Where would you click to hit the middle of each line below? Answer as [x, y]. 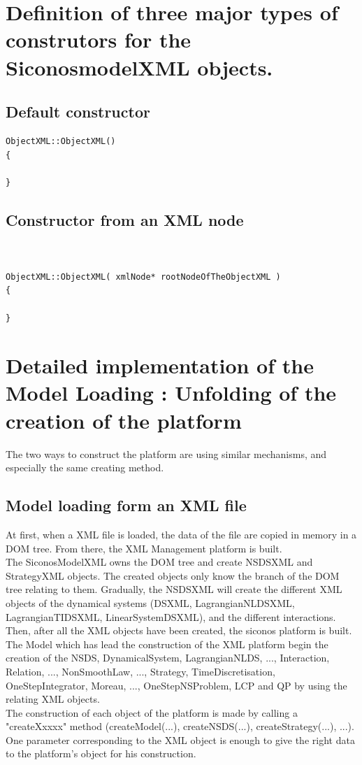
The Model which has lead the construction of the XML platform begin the [167, 644]
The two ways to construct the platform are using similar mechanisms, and [166, 453]
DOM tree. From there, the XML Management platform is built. [144, 548]
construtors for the [99, 40]
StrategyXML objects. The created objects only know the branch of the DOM [173, 575]
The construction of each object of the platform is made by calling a [152, 712]
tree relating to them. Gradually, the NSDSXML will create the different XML [174, 589]
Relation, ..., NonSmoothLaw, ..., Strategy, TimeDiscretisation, [140, 671]
